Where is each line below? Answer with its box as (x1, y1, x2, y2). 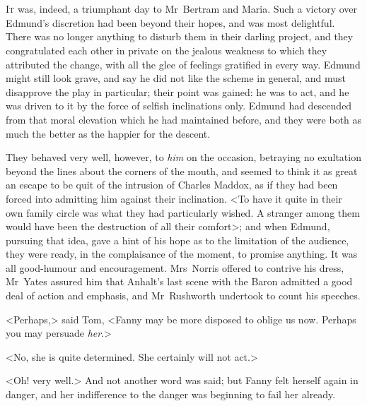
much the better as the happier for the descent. (6, 126, 211, 141)
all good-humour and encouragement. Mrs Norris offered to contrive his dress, (6, 260, 344, 275)
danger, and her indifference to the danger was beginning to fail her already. (6, 387, 336, 402)
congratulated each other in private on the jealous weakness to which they (6, 42, 327, 57)
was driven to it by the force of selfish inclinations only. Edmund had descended (6, 98, 352, 113)
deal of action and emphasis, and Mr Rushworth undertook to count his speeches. (6, 288, 361, 303)
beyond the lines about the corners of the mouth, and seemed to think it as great (6, 163, 358, 178)
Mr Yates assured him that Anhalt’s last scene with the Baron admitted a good (6, 274, 353, 289)
